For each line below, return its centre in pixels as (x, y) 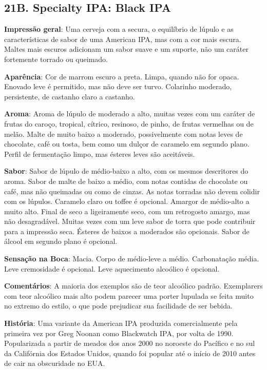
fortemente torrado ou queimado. (56, 59)
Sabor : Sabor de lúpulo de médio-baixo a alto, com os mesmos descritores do (126, 171)
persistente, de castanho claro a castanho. (70, 96)
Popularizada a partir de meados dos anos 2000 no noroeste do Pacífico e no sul (130, 343)
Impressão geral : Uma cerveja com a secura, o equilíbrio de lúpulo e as (119, 29)
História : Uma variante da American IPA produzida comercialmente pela (121, 323)
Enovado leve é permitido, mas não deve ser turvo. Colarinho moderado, (118, 86)
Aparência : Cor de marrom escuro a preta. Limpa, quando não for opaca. (122, 76)
